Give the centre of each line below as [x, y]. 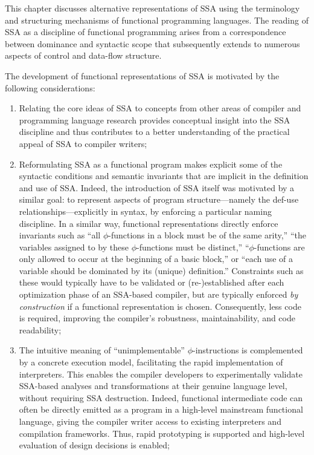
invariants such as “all [60, 235]
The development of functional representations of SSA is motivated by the [142, 75]
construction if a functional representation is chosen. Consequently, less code [160, 306]
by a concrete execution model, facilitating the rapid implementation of [151, 362]
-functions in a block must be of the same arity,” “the [207, 235]
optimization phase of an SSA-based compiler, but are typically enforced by [159, 294]
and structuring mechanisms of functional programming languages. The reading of [157, 20]
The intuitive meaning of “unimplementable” [102, 350]
